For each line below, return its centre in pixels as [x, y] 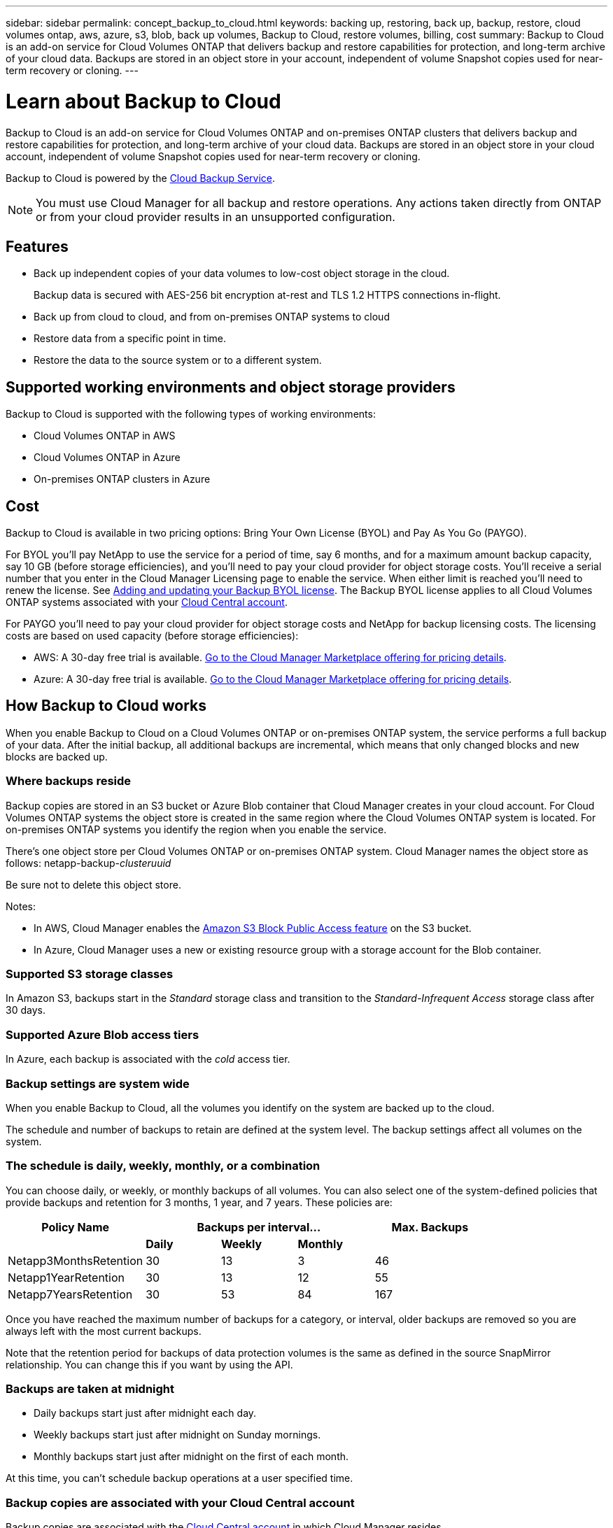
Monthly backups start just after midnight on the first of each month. [191, 1457]
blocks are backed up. [57, 756]
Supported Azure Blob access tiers [103, 1034]
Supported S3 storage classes [90, 974]
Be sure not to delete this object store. [93, 884]
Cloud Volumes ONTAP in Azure [107, 458]
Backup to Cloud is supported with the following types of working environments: [191, 414]
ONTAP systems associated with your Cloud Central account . [147, 602]
